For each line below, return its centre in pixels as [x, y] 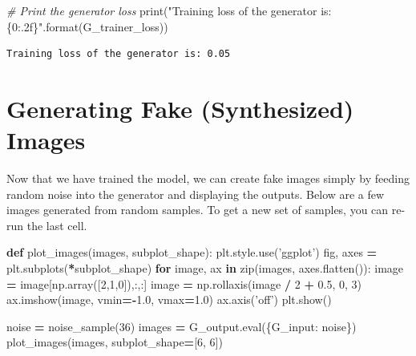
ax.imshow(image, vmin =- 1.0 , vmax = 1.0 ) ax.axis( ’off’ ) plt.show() [169, 299]
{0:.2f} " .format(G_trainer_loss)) [87, 26]
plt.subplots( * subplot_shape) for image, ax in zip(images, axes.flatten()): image [205, 268]
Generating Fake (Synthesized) [180, 108]
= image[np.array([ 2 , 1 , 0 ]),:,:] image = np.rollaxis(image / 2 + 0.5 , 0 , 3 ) [184, 283]
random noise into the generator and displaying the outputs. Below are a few [196, 194]
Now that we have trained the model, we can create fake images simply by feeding [208, 178]
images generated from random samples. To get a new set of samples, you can [198, 210]
